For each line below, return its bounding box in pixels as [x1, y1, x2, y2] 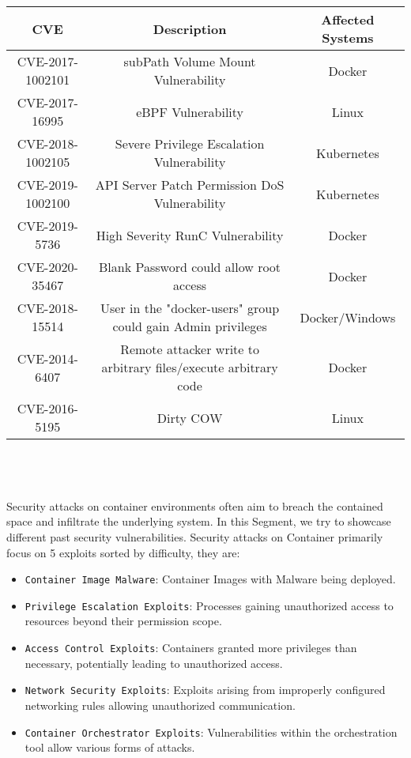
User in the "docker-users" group [100, 299, 280, 317]
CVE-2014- [17, 349, 78, 368]
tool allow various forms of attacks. [25, 739, 195, 756]
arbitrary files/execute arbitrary [101, 358, 278, 376]
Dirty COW [156, 408, 223, 427]
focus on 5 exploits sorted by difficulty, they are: [6, 544, 240, 560]
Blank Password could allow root [99, 258, 281, 276]
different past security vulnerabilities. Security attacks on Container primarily [6, 528, 383, 545]
